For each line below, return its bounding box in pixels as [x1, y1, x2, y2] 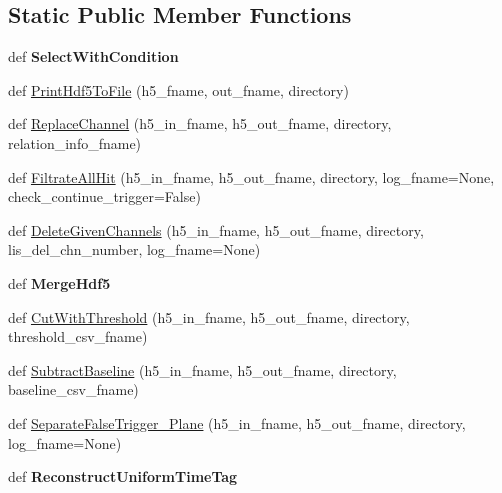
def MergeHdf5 [8, 272, 111, 293]
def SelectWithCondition [8, 46, 179, 67]
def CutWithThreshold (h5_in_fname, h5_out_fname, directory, [8, 306, 410, 327]
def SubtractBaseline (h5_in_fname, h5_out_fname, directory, [8, 359, 397, 380]
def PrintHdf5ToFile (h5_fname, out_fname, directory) [8, 79, 349, 100]
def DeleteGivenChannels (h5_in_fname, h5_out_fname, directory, [8, 219, 424, 240]
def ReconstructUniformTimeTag [8, 466, 238, 487]
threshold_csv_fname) [8, 326, 148, 347]
